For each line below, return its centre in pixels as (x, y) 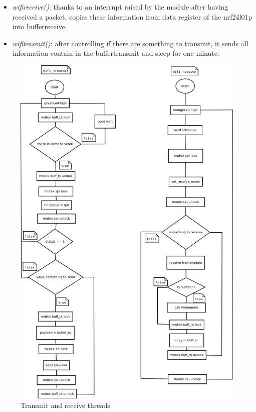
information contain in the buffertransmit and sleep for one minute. (116, 53)
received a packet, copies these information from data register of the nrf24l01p (132, 16)
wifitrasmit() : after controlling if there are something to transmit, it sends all (130, 43)
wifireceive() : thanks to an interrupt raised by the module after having (120, 7)
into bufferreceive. (40, 26)
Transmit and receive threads (65, 405)
